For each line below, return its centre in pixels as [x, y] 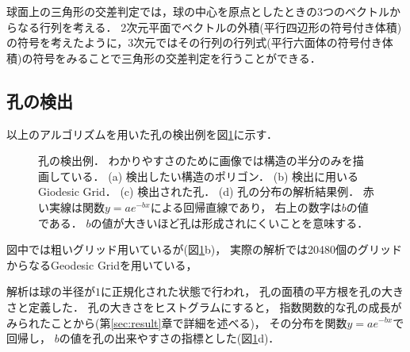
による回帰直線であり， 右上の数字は [246, 207]
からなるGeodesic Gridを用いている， [102, 264]
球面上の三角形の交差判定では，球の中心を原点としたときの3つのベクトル [198, 11]
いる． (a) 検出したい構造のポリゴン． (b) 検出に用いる [215, 176]
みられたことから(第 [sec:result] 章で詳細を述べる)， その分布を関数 [177, 322]
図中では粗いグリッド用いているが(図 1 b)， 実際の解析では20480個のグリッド [204, 249]
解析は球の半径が [51, 291]
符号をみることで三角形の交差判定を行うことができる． [177, 57]
